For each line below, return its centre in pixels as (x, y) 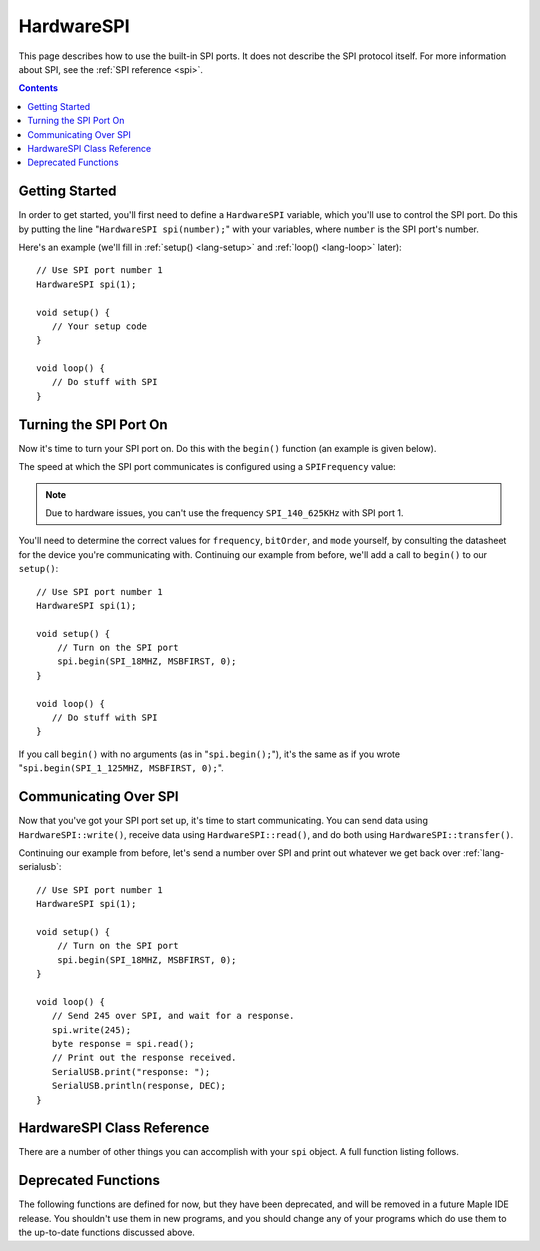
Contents (38, 88)
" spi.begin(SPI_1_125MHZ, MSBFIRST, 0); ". (121, 768)
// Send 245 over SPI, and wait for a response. (173, 1016)
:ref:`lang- (484, 852)
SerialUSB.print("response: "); (131, 1071)
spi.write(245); (91, 1029)
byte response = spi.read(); (123, 1043)
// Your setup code (99, 326)
